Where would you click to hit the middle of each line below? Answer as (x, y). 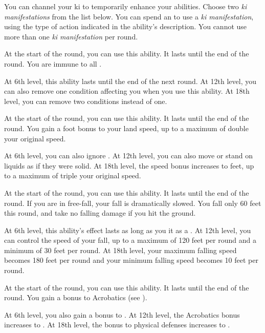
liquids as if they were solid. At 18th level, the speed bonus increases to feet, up (129, 165)
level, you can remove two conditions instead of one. (86, 101)
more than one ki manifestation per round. (71, 36)
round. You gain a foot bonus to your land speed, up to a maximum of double (126, 128)
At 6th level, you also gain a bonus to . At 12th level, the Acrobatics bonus (122, 314)
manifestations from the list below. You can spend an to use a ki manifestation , (129, 16)
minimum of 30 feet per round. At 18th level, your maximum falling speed (120, 250)
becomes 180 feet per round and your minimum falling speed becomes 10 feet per (131, 260)
